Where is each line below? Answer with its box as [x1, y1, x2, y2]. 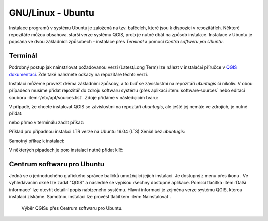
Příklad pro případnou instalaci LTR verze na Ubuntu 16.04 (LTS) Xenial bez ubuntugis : [9, 129, 186, 135]
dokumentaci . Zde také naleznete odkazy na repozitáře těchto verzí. [9, 71, 148, 77]
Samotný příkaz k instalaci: [9, 138, 65, 144]
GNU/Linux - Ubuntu [9, 7, 94, 18]
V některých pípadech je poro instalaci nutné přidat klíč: [9, 147, 124, 153]
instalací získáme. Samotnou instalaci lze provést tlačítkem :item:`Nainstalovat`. [9, 194, 171, 200]
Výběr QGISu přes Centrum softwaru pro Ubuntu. [21, 205, 123, 211]
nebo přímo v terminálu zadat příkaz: [9, 119, 84, 125]
